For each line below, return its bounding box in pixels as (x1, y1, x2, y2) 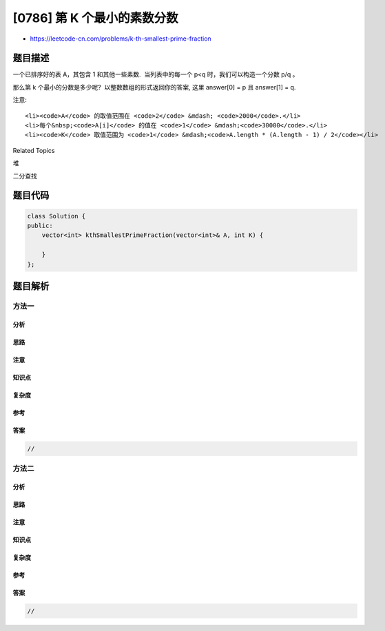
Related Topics (12, 146, 55, 154)
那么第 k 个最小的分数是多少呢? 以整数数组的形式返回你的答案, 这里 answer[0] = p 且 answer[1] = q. (12, 83, 296, 91)
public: (27, 221, 53, 229)
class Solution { (27, 212, 86, 220)
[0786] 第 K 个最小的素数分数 (12, 10, 178, 25)
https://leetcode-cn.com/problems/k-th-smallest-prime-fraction (30, 34, 211, 43)
